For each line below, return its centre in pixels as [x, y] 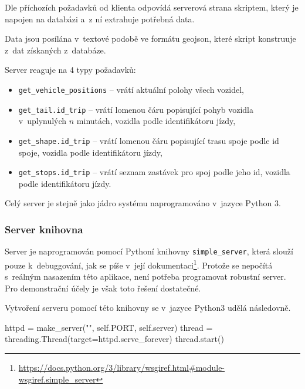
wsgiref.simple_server [57, 379]
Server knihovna [44, 229]
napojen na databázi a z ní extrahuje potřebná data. [100, 19]
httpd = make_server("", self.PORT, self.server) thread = [109, 327]
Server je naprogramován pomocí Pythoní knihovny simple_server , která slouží [149, 251]
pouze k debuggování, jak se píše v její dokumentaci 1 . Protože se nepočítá [139, 264]
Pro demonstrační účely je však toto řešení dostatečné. [103, 288]
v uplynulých [43, 121]
